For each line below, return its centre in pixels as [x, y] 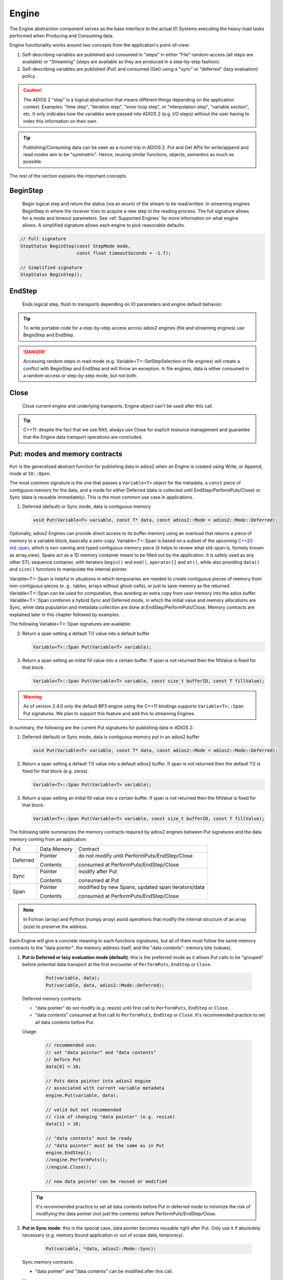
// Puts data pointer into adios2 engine [98, 1081]
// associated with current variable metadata [105, 1088]
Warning [32, 697]
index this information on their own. [61, 121]
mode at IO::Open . [30, 473]
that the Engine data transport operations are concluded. [83, 437]
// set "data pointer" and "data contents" [101, 1052]
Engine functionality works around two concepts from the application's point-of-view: [100, 45]
